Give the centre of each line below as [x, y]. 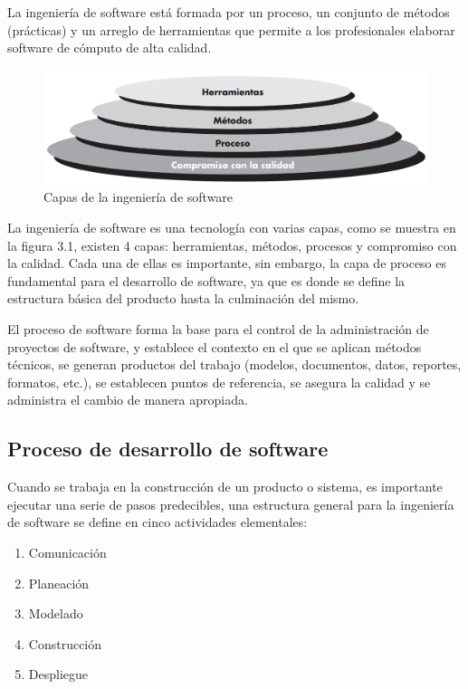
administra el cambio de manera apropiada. [128, 400]
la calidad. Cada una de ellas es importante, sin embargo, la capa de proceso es [227, 263]
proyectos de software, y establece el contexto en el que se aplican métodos [215, 346]
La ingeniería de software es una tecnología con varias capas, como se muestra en [232, 228]
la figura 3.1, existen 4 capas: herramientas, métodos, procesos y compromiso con [232, 245]
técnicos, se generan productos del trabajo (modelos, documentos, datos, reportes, [234, 364]
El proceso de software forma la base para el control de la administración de [218, 329]
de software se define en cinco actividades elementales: [158, 522]
